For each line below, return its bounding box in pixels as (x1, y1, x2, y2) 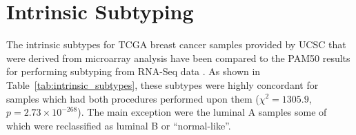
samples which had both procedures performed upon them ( (6, 91, 259, 105)
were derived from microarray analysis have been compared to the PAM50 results (6, 50, 350, 65)
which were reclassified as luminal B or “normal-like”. (6, 118, 231, 132)
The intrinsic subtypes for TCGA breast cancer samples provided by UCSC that (6, 37, 346, 52)
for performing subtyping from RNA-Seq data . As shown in (6, 64, 261, 79)
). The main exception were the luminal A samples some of (77, 105, 327, 119)
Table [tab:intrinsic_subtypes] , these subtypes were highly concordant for (6, 77, 319, 92)
